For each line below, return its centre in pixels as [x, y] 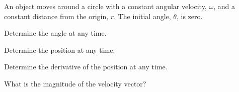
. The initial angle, [142, 16]
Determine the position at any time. [60, 50]
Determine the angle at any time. [55, 33]
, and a [224, 6]
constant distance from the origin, [56, 16]
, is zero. [189, 16]
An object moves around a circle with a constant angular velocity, [105, 6]
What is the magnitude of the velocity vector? [75, 83]
